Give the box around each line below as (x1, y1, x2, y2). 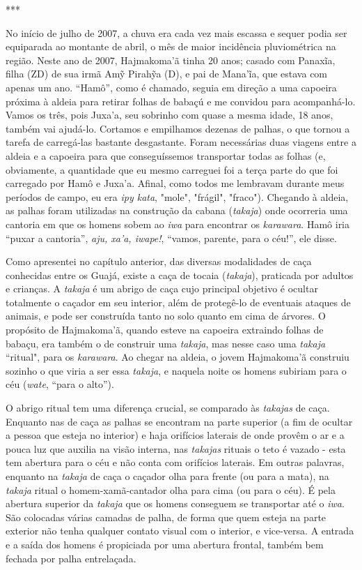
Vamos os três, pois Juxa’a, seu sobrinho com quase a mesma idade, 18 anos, (6, 107, 333, 122)
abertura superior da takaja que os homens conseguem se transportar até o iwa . (6, 496, 345, 511)
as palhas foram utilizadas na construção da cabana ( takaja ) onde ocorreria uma (6, 203, 348, 218)
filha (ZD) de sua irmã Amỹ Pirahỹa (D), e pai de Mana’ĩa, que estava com (6, 66, 328, 81)
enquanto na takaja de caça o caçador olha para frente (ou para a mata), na (6, 469, 329, 483)
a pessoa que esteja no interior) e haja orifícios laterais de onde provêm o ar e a (6, 428, 345, 442)
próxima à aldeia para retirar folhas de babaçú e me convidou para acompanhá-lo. (6, 93, 356, 108)
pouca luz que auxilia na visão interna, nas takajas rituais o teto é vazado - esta (6, 441, 346, 456)
